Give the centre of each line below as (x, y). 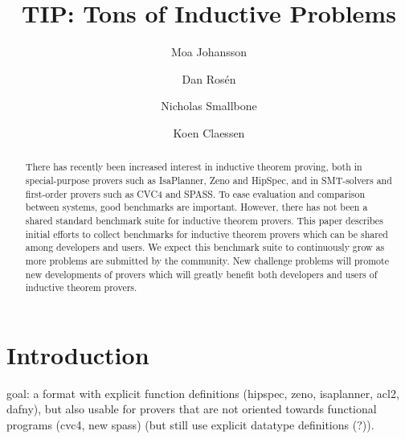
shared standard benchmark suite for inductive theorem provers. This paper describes (204, 220)
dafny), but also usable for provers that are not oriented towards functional (192, 409)
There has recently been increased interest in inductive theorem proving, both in (194, 167)
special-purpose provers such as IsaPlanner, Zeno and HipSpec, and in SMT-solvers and (209, 180)
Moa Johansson (209, 52)
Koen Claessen (209, 132)
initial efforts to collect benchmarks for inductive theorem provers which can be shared (207, 234)
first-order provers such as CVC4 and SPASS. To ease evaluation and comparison (195, 193)
